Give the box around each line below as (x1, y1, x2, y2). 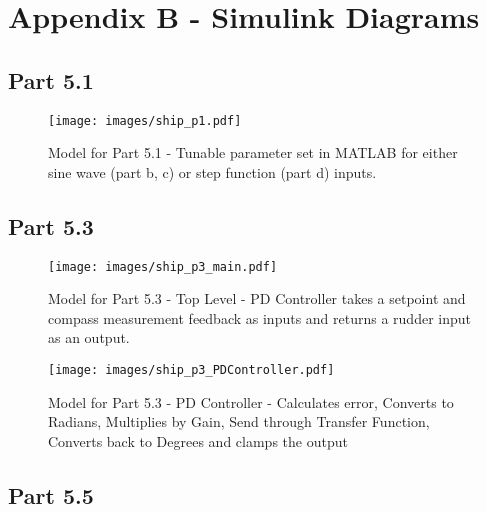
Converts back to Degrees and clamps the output (48, 430, 348, 451)
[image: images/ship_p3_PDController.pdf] (48, 363, 335, 378)
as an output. (48, 327, 130, 348)
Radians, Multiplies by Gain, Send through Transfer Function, (48, 411, 430, 432)
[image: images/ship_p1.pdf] (48, 113, 242, 128)
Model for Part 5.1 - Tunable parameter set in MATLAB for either (48, 142, 458, 163)
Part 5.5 (8, 479, 94, 510)
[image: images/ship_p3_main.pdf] (48, 259, 278, 274)
